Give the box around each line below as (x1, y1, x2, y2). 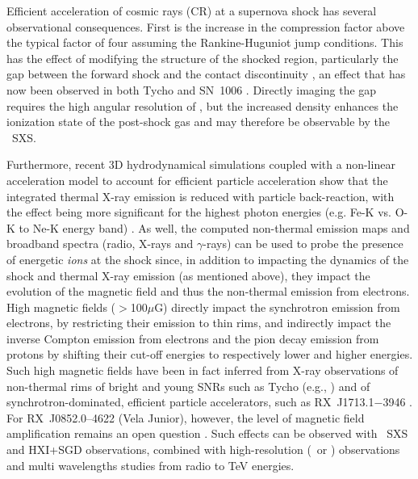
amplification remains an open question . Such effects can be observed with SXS (6, 425, 408, 442)
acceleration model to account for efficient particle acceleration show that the (6, 171, 388, 188)
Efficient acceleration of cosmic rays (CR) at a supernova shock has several (6, 2, 377, 19)
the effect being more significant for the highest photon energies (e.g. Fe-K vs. (6, 204, 391, 221)
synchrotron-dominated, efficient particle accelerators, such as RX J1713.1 (6, 393, 374, 410)
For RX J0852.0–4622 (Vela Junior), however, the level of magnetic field (6, 409, 365, 426)
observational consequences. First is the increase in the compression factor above (6, 18, 405, 35)
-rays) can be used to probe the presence (203, 235, 403, 252)
